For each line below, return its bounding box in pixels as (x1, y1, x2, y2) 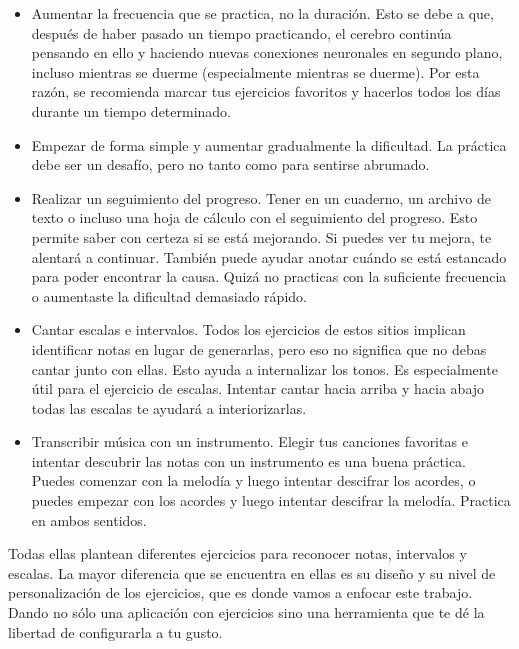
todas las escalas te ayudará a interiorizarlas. (31, 397, 307, 418)
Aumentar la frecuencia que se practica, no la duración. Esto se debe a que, (31, 3, 494, 23)
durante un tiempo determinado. (31, 100, 232, 121)
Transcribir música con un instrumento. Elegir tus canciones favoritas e (31, 431, 468, 452)
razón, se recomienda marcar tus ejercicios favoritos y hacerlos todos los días (31, 81, 501, 102)
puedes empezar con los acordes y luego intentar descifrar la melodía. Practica (31, 490, 511, 511)
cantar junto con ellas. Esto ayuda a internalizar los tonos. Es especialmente (31, 358, 498, 379)
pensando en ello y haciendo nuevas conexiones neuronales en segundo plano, (31, 42, 503, 63)
